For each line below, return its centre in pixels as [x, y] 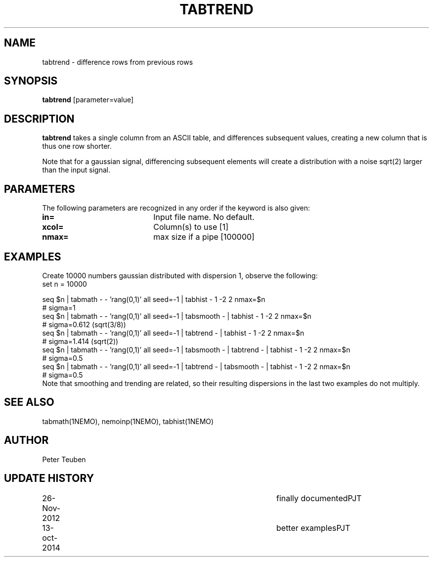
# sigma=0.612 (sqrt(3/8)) [84, 324]
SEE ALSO [29, 402]
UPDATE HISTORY [49, 478]
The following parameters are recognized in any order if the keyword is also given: [176, 208]
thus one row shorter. [77, 146]
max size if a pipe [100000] [204, 237]
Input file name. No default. [204, 217]
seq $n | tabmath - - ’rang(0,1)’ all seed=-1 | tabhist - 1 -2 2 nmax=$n [154, 299]
